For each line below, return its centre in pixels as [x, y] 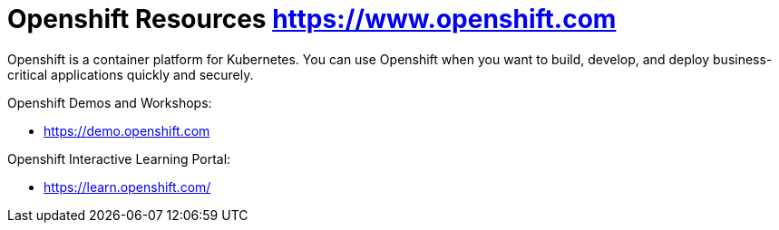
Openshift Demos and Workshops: [110, 102]
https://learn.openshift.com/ [127, 187]
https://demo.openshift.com [127, 130]
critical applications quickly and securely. [131, 74]
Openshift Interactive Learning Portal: [119, 158]
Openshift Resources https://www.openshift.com [312, 19]
